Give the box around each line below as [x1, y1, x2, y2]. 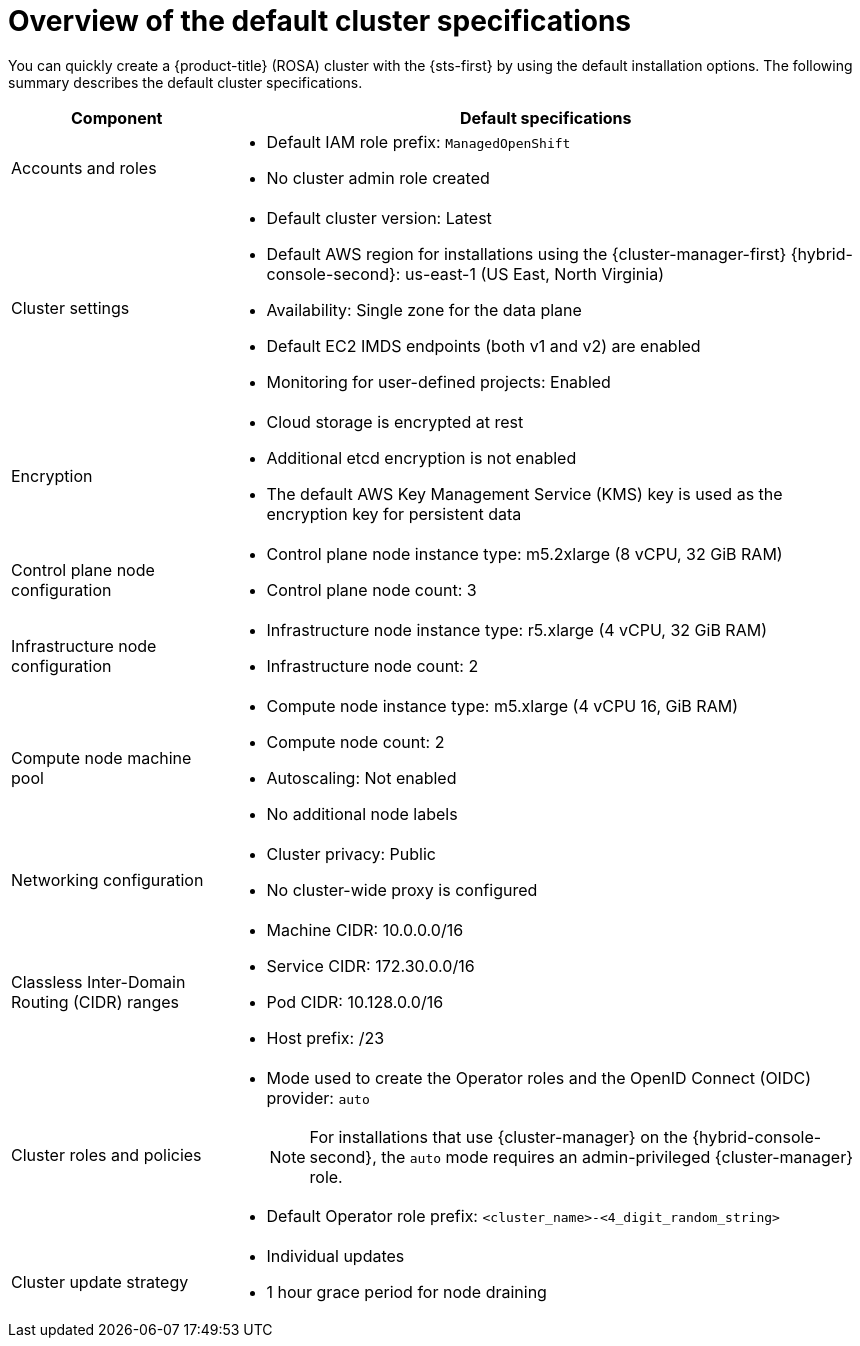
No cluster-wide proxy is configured [266, 879, 538, 900]
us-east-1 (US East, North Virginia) [404, 263, 664, 284]
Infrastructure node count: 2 [266, 655, 479, 676]
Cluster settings [11, 297, 130, 318]
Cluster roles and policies [11, 1144, 202, 1165]
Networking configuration [11, 869, 204, 890]
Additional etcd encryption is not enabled [266, 447, 577, 468]
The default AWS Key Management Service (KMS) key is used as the [266, 483, 783, 504]
